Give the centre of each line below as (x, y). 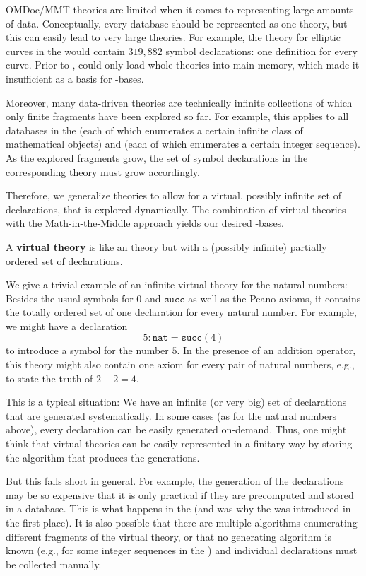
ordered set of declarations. (64, 260)
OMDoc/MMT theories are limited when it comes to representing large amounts (180, 9)
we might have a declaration (67, 325)
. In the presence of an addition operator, (266, 350)
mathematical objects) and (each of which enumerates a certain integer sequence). (183, 144)
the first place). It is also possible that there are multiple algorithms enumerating (182, 522)
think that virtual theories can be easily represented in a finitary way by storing (179, 443)
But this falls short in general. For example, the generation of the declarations (175, 481)
